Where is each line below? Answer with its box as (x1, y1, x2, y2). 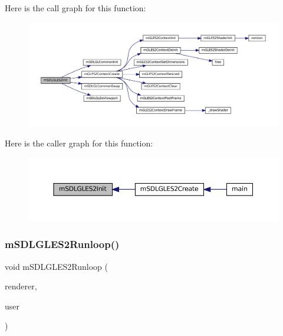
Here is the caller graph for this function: (5, 136, 153, 149)
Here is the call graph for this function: (5, 2, 146, 14)
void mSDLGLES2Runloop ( (5, 260, 108, 272)
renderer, (5, 280, 37, 292)
